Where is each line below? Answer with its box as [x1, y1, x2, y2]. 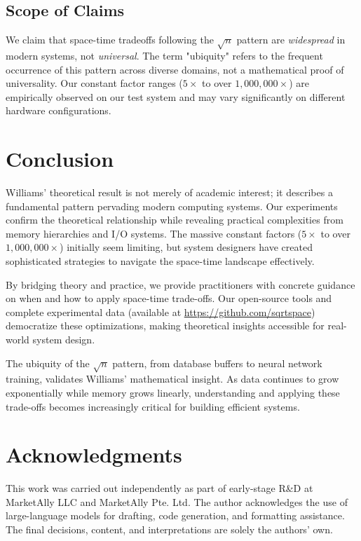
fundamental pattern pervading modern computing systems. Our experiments [6, 198, 338, 213]
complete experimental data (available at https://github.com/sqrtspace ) [6, 304, 315, 319]
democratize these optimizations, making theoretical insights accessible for [6, 318, 325, 333]
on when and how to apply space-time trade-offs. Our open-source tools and [6, 291, 332, 306]
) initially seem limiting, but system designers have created [60, 240, 313, 254]
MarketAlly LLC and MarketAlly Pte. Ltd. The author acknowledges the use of [6, 494, 348, 509]
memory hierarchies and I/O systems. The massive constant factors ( [6, 226, 302, 240]
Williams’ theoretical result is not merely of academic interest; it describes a [6, 185, 333, 200]
